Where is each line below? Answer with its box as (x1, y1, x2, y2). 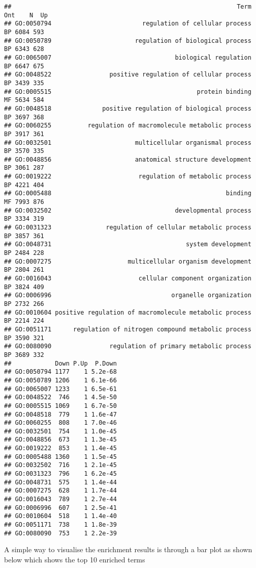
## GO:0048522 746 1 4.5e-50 (4, 394, 117, 401)
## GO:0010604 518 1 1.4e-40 (4, 512, 117, 520)
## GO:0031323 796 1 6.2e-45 (4, 470, 117, 478)
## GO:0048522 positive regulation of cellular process (4, 71, 251, 79)
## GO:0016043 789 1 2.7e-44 (4, 496, 117, 503)
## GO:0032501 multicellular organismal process (4, 139, 251, 146)
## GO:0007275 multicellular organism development (4, 257, 251, 265)
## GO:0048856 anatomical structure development (4, 156, 251, 163)
